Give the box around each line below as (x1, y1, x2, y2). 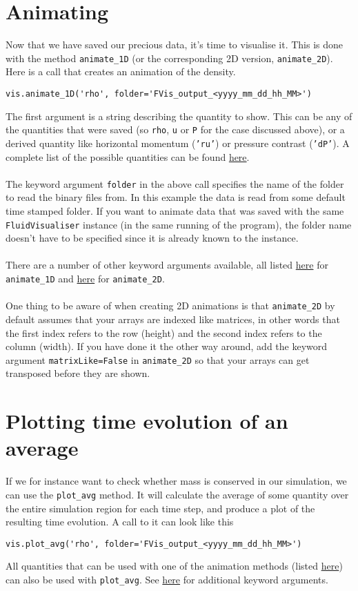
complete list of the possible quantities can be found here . (6, 149, 250, 164)
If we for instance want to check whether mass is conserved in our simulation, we (6, 474, 347, 488)
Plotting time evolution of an (6, 407, 288, 435)
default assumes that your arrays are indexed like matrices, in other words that (6, 311, 340, 326)
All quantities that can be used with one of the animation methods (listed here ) (6, 559, 343, 573)
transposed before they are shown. (6, 366, 150, 380)
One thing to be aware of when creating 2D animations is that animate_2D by (6, 298, 335, 313)
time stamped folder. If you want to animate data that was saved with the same (6, 203, 344, 217)
